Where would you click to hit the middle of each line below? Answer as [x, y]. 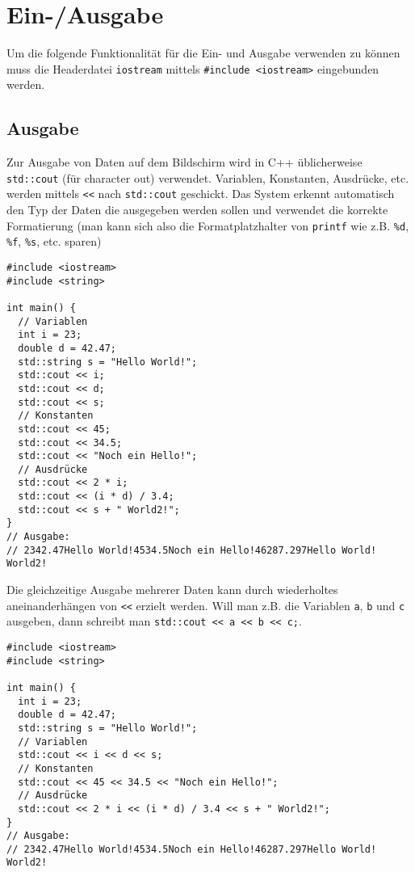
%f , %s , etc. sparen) [54, 241]
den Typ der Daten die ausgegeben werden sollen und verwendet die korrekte [197, 210]
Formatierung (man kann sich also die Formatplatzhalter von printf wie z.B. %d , [208, 225]
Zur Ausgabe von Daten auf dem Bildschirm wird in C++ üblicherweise [184, 162]
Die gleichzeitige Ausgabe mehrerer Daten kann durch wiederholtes [172, 590]
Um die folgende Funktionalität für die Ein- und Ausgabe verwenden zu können [203, 53]
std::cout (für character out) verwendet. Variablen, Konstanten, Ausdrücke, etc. [208, 177]
